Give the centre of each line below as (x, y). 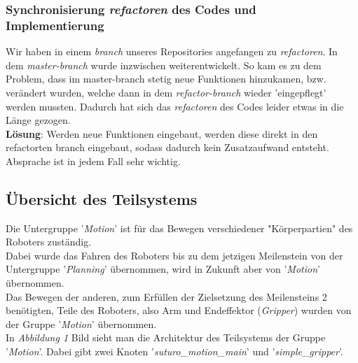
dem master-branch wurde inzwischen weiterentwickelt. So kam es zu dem (164, 65)
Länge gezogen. (38, 120)
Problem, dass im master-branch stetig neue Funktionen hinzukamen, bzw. (166, 79)
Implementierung (55, 25)
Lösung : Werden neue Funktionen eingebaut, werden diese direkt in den (162, 133)
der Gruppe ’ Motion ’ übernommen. (81, 323)
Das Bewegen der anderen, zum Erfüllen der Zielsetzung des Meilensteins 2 (166, 296)
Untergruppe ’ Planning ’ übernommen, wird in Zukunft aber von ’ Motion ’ (163, 269)
